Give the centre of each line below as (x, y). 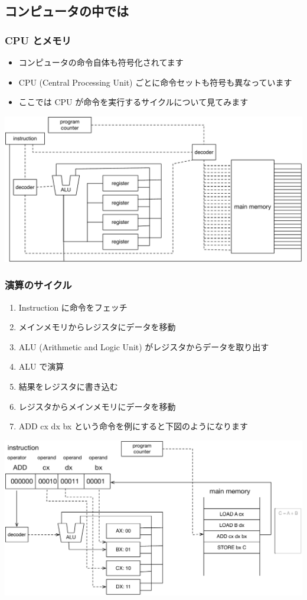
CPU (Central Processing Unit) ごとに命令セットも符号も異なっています (155, 82)
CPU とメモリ (38, 40)
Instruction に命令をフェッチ (73, 307)
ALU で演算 (41, 366)
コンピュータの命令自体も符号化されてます (101, 62)
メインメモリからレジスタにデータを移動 (97, 327)
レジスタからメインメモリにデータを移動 (97, 406)
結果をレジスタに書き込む (68, 387)
